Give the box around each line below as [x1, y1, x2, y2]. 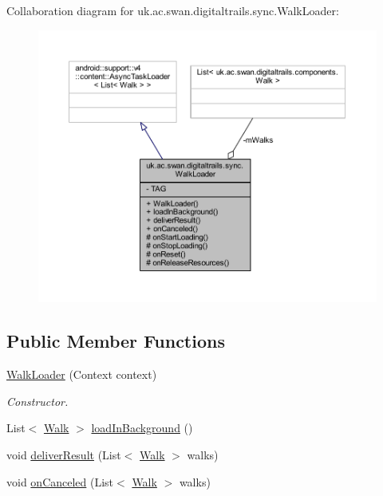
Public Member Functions [6, 329, 225, 353]
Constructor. [6, 392, 69, 409]
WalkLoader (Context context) [6, 366, 157, 383]
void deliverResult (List [6, 446, 121, 463]
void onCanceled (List [6, 473, 114, 490]
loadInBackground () [91, 419, 193, 436]
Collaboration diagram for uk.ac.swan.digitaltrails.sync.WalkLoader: [6, 2, 339, 18]
